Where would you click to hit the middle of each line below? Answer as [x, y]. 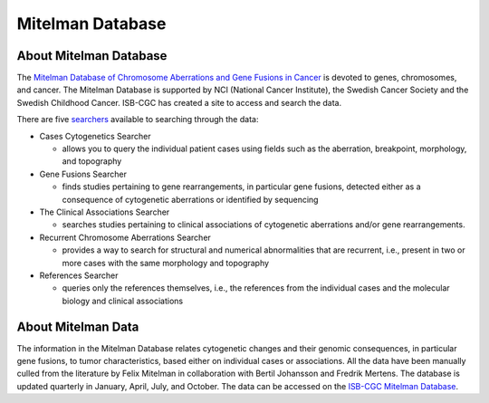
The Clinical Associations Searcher [105, 212]
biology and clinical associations [123, 301]
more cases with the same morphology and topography [166, 263]
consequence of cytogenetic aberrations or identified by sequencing [190, 199]
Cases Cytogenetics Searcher [95, 136]
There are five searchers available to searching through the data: [138, 120]
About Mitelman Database [92, 56]
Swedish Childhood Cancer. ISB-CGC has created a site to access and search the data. [179, 102]
